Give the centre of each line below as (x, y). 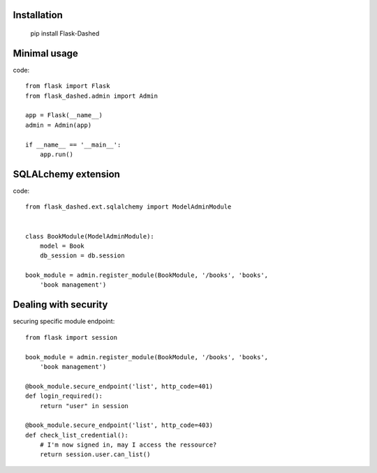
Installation (38, 15)
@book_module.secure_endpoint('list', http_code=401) (119, 386)
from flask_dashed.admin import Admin (92, 96)
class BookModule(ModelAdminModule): (90, 236)
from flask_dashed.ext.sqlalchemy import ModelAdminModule (128, 207)
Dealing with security (60, 305)
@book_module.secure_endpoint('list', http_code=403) (119, 425)
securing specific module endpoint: (64, 322)
